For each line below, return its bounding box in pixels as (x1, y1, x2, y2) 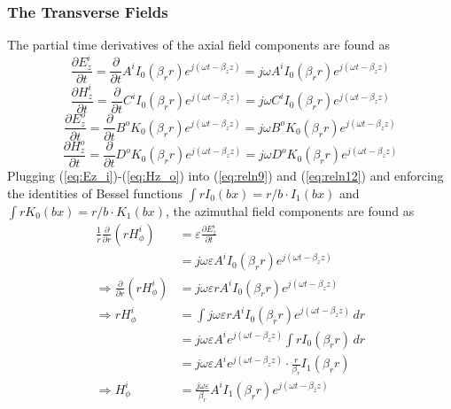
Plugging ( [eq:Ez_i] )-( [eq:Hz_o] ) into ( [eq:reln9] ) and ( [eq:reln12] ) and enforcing (7, 166, 444, 185)
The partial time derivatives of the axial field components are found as (7, 35, 391, 54)
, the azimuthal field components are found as (166, 201, 415, 220)
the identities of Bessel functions (7, 183, 183, 202)
